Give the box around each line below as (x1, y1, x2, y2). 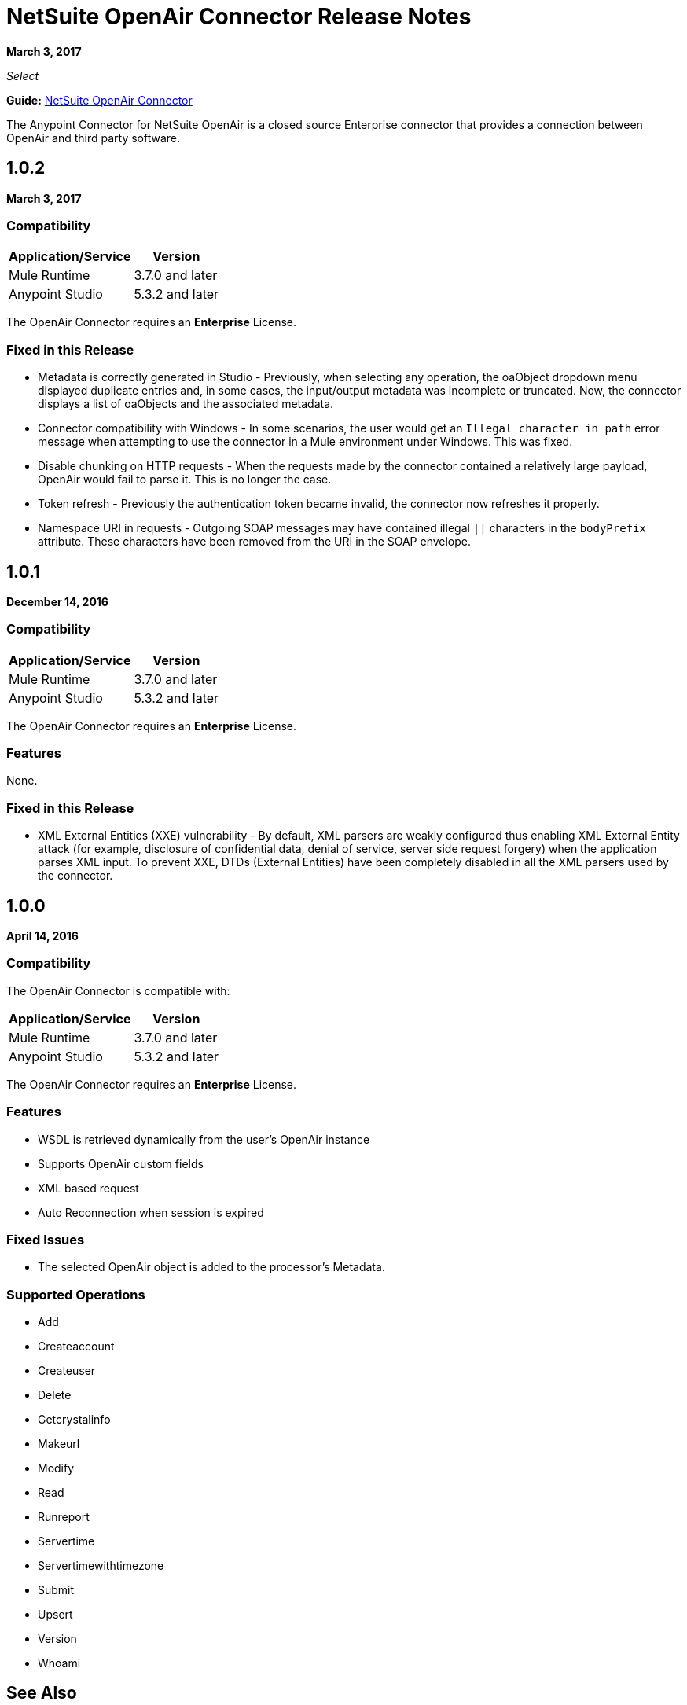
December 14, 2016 (6, 594, 108, 608)
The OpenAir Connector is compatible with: (6, 983, 230, 998)
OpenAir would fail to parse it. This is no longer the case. (38, 472, 332, 487)
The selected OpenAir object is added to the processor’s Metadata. (38, 1260, 385, 1274)
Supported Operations (6, 1286, 145, 1303)
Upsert (38, 1608, 73, 1622)
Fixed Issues (6, 1231, 85, 1248)
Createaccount (38, 1339, 115, 1354)
